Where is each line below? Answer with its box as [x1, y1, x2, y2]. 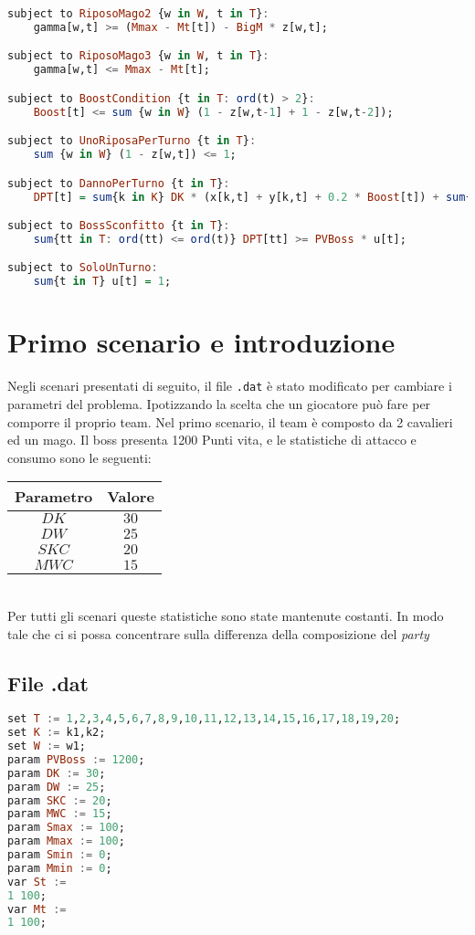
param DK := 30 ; [7, 766, 106, 780]
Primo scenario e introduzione [7, 323, 396, 361]
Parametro [15, 486, 93, 508]
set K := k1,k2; [7, 726, 106, 740]
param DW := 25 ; [7, 780, 106, 793]
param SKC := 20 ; [7, 793, 112, 807]
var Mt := [7, 902, 67, 916]
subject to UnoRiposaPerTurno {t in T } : [7, 134, 257, 148]
